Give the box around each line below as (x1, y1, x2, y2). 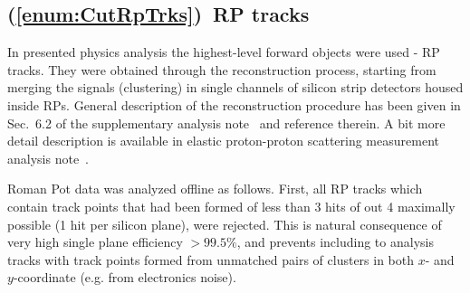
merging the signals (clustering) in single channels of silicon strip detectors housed (7, 78, 464, 97)
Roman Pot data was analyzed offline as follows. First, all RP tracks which (7, 179, 423, 198)
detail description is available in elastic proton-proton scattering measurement (7, 131, 439, 150)
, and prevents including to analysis (236, 232, 434, 251)
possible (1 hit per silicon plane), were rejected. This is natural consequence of (7, 214, 442, 233)
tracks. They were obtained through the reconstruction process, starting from (7, 60, 436, 79)
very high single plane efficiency (7, 232, 183, 251)
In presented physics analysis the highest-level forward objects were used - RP (7, 43, 440, 61)
